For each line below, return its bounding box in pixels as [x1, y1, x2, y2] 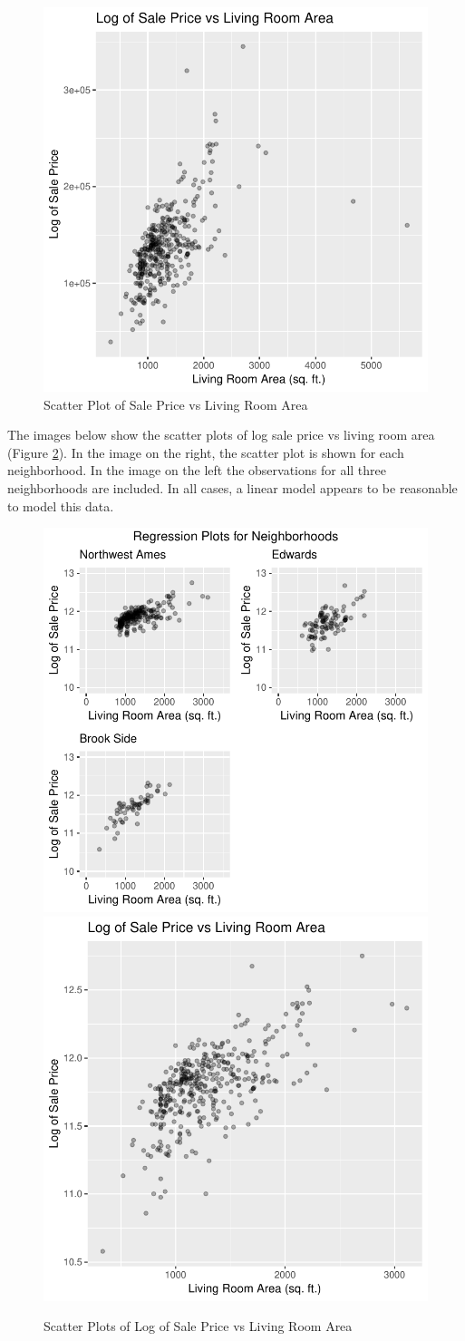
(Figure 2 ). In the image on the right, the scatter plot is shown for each [7, 442, 404, 462]
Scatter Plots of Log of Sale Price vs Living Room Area [44, 1317, 353, 1336]
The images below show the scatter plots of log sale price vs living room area [7, 425, 435, 444]
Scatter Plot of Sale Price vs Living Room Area [44, 394, 308, 413]
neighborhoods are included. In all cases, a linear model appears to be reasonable [7, 478, 458, 497]
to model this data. [7, 496, 114, 515]
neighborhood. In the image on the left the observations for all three [7, 461, 386, 480]
